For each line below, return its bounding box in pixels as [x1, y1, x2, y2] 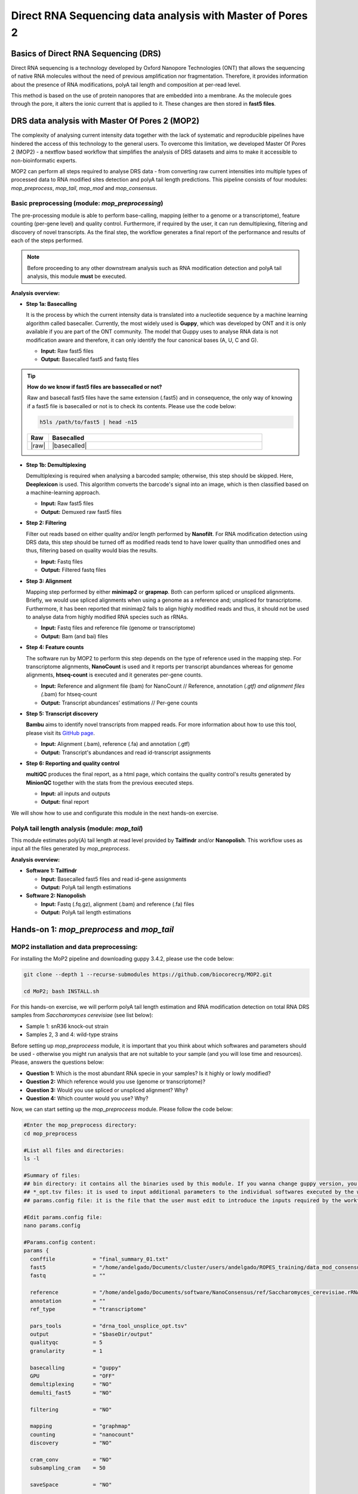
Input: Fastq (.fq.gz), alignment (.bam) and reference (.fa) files [41, 900, 195, 908]
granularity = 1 [30, 1348, 103, 1354]
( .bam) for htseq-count [41, 691, 98, 698]
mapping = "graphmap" [30, 1423, 131, 1429]
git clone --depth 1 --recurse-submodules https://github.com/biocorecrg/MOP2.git [23, 971, 273, 978]
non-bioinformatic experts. [11, 157, 77, 164]
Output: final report [41, 798, 89, 806]
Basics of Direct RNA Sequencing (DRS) [11, 48, 161, 59]
